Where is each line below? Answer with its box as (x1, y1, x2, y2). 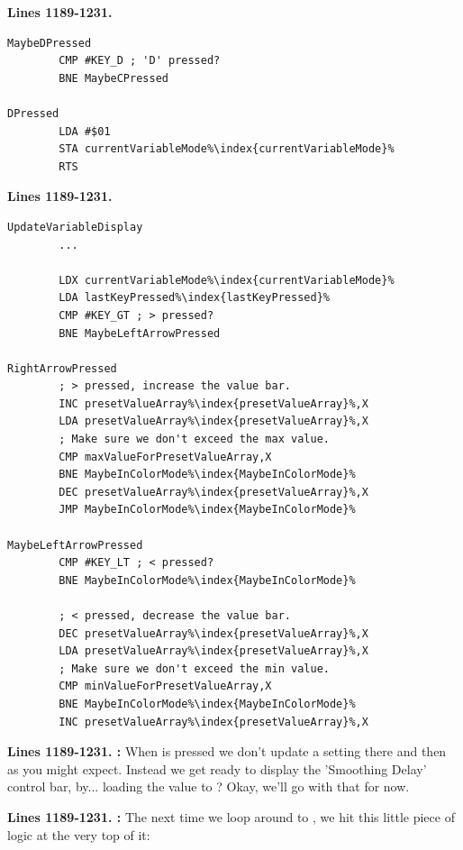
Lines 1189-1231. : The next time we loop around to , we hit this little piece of (7, 807, 455, 826)
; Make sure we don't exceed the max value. (59, 433, 330, 446)
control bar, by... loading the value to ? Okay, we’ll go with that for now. (7, 777, 410, 796)
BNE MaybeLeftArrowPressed (59, 326, 221, 340)
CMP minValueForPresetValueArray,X (59, 680, 272, 693)
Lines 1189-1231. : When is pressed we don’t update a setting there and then (7, 742, 447, 761)
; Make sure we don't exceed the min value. (59, 662, 330, 675)
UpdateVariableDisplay (7, 220, 143, 233)
